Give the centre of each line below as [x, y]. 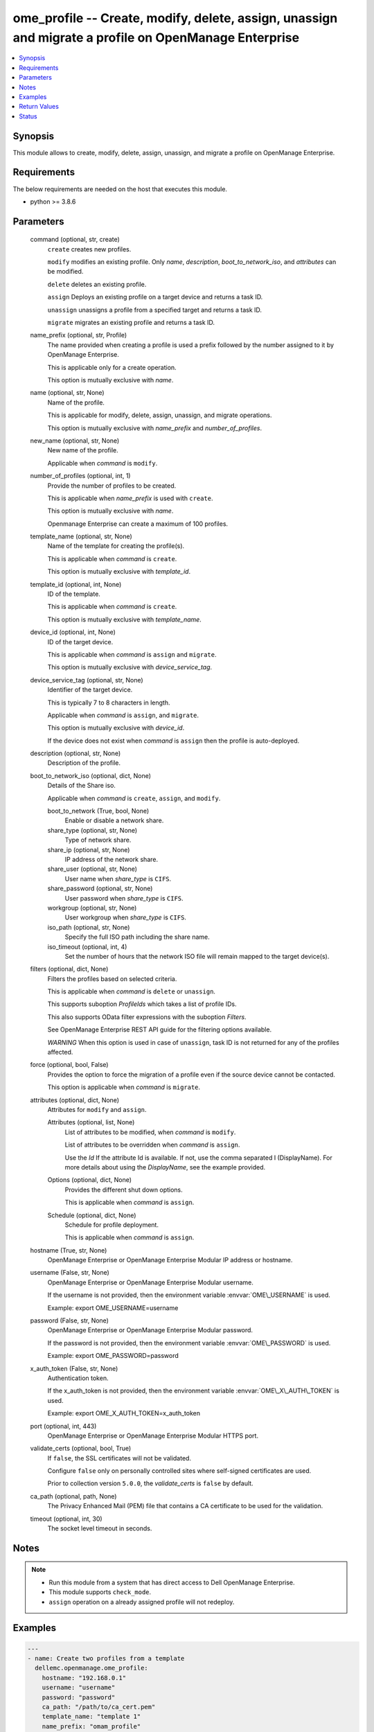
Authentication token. [78, 1378]
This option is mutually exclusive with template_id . [119, 572]
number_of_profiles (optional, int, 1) [80, 476]
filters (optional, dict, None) [69, 969]
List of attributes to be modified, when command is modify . [150, 1132]
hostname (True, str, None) [69, 1250]
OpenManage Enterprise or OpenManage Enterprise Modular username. [151, 1282]
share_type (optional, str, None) [92, 830]
